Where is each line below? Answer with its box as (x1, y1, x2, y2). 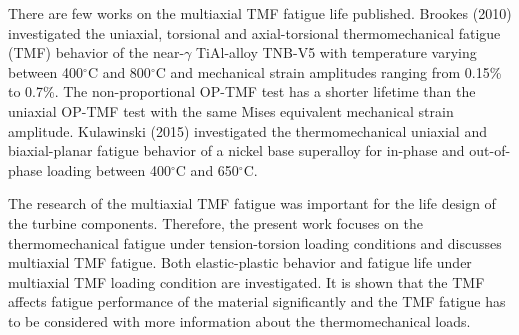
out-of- (469, 140, 511, 161)
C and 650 (175, 159, 239, 180)
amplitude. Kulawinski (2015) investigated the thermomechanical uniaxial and (8, 120, 487, 141)
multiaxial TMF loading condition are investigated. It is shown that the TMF (8, 271, 485, 292)
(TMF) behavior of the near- (8, 42, 185, 63)
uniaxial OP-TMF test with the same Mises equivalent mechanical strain (8, 100, 454, 121)
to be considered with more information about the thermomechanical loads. (8, 310, 471, 331)
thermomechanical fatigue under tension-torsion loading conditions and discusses (8, 232, 502, 253)
